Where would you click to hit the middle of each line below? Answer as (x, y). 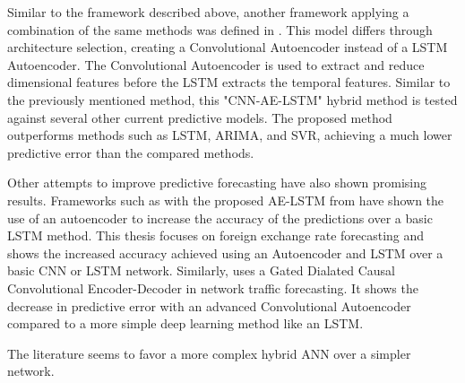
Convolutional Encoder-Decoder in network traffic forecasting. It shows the (213, 287)
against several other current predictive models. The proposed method (200, 117)
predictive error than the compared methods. (131, 152)
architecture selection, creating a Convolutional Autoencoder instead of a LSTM (228, 47)
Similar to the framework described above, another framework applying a (208, 12)
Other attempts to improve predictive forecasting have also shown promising (217, 183)
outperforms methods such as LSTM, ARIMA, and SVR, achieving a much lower (230, 135)
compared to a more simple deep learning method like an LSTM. (185, 323)
